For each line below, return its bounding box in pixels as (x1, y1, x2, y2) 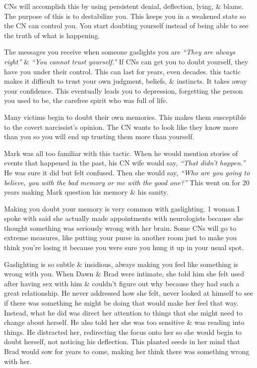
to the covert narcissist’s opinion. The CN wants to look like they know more (4, 121, 239, 132)
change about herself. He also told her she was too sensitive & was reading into (4, 317, 245, 327)
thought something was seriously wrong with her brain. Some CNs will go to (4, 222, 236, 233)
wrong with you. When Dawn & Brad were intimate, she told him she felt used (4, 268, 245, 279)
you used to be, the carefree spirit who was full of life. (4, 95, 168, 105)
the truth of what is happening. (4, 30, 100, 40)
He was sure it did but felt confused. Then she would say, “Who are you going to (4, 167, 250, 177)
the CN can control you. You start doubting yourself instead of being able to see (4, 20, 249, 31)
